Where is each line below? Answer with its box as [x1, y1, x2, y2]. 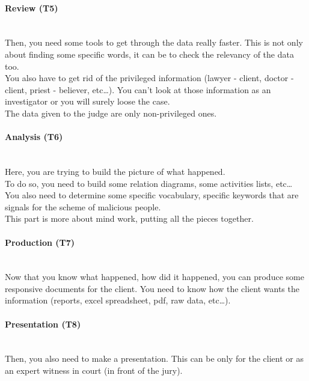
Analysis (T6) [5, 130, 63, 143]
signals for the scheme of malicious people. [5, 200, 161, 213]
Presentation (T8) [5, 317, 81, 330]
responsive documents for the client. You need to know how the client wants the [5, 282, 299, 294]
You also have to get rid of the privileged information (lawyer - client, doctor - [5, 72, 294, 84]
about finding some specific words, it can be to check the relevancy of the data [5, 47, 294, 60]
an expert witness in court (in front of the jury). [5, 364, 183, 377]
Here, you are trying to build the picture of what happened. [5, 165, 225, 177]
